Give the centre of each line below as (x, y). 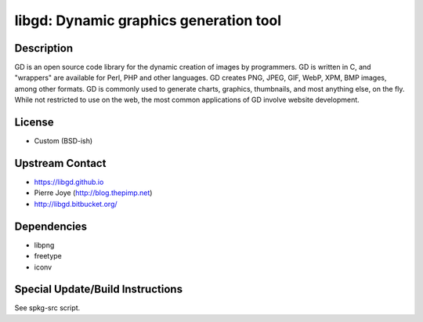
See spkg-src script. (47, 308)
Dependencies (51, 226)
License (34, 123)
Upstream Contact (60, 163)
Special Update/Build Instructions (99, 289)
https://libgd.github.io (69, 182)
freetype (48, 256)
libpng (44, 245)
